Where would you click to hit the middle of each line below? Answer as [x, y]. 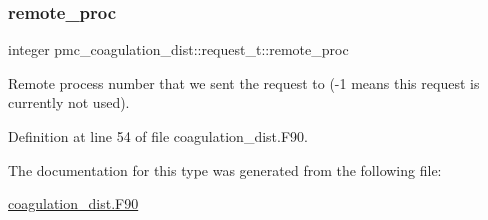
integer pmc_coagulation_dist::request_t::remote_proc [178, 49]
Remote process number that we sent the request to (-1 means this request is [244, 82]
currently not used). [69, 102]
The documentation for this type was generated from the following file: [225, 169]
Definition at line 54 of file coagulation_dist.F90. [158, 136]
